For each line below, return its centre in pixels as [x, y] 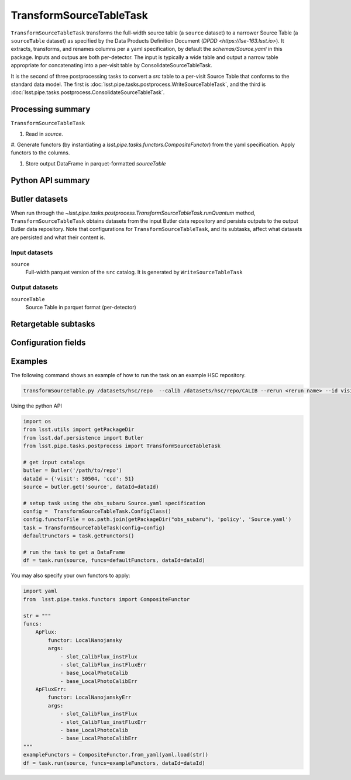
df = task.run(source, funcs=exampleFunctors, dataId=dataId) [114, 763]
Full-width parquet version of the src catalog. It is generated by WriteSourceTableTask [134, 272]
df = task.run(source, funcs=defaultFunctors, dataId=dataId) [114, 560]
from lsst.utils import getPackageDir [79, 429]
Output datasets [35, 288]
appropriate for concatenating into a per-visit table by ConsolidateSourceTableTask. [112, 65]
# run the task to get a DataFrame [74, 552]
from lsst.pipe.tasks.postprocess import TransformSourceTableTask [122, 446]
